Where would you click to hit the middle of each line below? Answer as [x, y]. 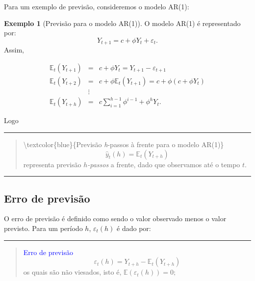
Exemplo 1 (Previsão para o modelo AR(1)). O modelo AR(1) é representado [122, 23]
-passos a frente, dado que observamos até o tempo [164, 164]
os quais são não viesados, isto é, [72, 272]
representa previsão [52, 164]
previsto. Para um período [43, 228]
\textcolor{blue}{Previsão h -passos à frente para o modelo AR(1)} [124, 144]
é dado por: [134, 228]
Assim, [14, 50]
